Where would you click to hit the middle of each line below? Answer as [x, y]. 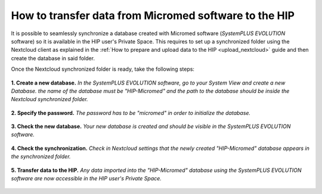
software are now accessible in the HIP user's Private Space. [86, 179]
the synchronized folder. [41, 157]
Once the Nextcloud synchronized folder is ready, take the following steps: [103, 69]
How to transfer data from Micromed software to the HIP [153, 15]
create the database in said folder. [53, 58]
